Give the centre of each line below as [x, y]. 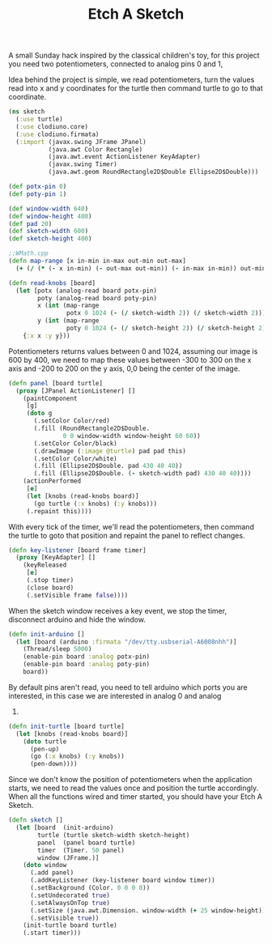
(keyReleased [45, 565]
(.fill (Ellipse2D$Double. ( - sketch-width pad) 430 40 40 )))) [142, 474]
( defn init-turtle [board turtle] [67, 726]
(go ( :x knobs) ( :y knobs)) [77, 757]
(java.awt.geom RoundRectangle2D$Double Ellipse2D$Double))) [153, 172]
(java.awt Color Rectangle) [96, 149]
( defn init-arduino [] [47, 634]
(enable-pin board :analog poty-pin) [87, 665]
